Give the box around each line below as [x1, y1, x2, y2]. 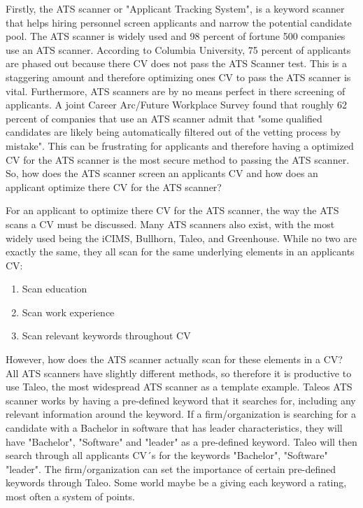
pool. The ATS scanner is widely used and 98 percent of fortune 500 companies [6, 29, 346, 43]
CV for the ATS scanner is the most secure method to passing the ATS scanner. [6, 152, 350, 167]
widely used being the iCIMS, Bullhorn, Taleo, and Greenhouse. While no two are [6, 230, 357, 245]
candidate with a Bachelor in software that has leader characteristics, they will [6, 421, 343, 435]
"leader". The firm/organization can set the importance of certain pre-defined [6, 461, 336, 476]
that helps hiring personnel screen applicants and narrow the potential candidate [6, 15, 352, 29]
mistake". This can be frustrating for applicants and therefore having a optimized [6, 138, 354, 153]
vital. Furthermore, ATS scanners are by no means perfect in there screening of [6, 83, 346, 98]
